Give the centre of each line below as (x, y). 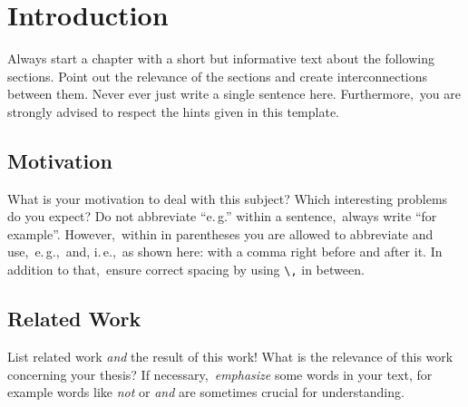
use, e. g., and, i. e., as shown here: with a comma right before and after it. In (225, 252)
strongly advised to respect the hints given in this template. (174, 111)
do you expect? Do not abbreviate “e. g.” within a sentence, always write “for (222, 216)
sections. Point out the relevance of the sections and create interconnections (218, 76)
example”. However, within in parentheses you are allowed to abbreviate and (220, 233)
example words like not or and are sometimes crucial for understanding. (206, 392)
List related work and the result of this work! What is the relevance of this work (230, 356)
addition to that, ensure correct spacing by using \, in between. (186, 270)
